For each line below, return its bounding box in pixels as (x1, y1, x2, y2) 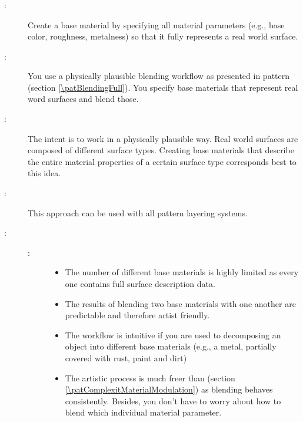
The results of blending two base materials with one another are (65, 297, 296, 309)
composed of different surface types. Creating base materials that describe (28, 144, 294, 156)
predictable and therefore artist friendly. (65, 309, 210, 321)
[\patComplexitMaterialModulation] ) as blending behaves (65, 383, 273, 395)
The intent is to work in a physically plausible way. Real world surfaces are (28, 132, 298, 144)
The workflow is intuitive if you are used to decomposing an (65, 328, 281, 341)
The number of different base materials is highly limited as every (65, 266, 299, 278)
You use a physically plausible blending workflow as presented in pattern (28, 70, 290, 82)
